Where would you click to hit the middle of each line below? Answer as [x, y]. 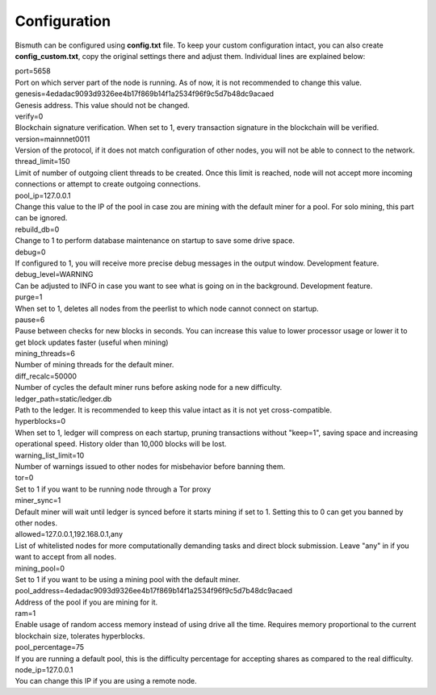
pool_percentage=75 [50, 647]
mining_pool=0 [40, 568]
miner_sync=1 [38, 500]
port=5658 [33, 71]
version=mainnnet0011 [52, 139]
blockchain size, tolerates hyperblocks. [80, 636]
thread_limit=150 [42, 161]
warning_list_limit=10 [50, 455]
